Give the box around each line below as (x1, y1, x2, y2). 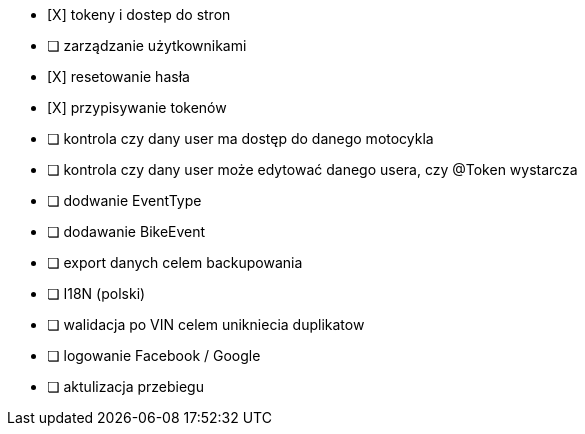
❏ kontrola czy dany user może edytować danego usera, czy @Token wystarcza (47, 161, 578, 178)
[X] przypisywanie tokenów (47, 99, 227, 116)
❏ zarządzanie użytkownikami (47, 37, 247, 54)
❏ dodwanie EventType (47, 192, 202, 209)
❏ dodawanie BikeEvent (47, 223, 206, 240)
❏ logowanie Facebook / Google (47, 347, 261, 364)
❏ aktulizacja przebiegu (47, 378, 204, 395)
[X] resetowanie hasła (47, 68, 190, 85)
